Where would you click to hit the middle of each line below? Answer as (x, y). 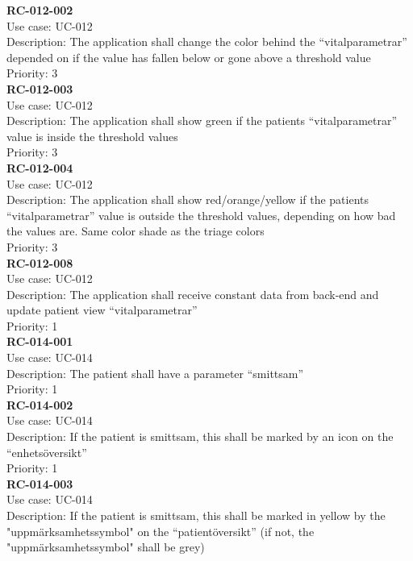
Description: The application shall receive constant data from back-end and (193, 294)
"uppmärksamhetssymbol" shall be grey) (106, 547)
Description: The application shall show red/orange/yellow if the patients (188, 199)
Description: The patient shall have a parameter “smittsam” (155, 373)
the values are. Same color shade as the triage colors (136, 231)
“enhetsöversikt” (47, 452)
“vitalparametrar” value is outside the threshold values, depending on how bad (201, 215)
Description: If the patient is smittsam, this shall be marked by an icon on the (200, 436)
